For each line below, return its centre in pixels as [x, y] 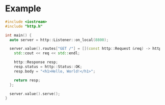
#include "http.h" [24, 26]
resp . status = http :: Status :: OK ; [48, 67]
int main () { [18, 35]
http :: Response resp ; [36, 62]
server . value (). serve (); [35, 94]
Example [23, 9]
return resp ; [27, 80]
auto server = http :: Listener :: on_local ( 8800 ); [59, 40]
